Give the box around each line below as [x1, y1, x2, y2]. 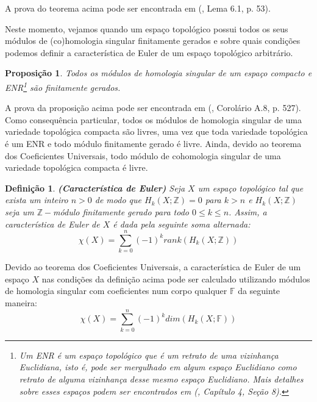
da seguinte [238, 284, 280, 297]
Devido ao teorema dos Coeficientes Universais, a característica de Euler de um [5, 260, 301, 273]
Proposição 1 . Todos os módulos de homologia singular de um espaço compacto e [5, 66, 312, 79]
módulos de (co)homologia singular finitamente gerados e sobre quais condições [5, 34, 301, 47]
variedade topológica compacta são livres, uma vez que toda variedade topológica [5, 125, 308, 138]
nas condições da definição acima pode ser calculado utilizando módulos [41, 272, 310, 285]
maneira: [5, 296, 37, 309]
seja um [5, 205, 34, 218]
